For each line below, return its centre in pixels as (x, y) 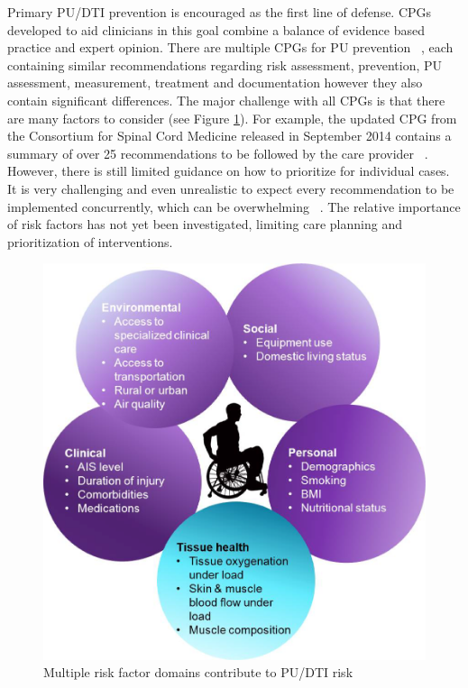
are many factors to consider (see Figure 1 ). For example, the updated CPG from (232, 118)
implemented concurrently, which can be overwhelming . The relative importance (234, 206)
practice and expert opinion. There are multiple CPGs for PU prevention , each (230, 47)
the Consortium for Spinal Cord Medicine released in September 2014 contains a (229, 136)
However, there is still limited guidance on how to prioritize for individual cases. (229, 171)
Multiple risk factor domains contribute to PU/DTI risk (198, 672)
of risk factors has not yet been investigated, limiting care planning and (205, 224)
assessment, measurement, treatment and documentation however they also (215, 83)
